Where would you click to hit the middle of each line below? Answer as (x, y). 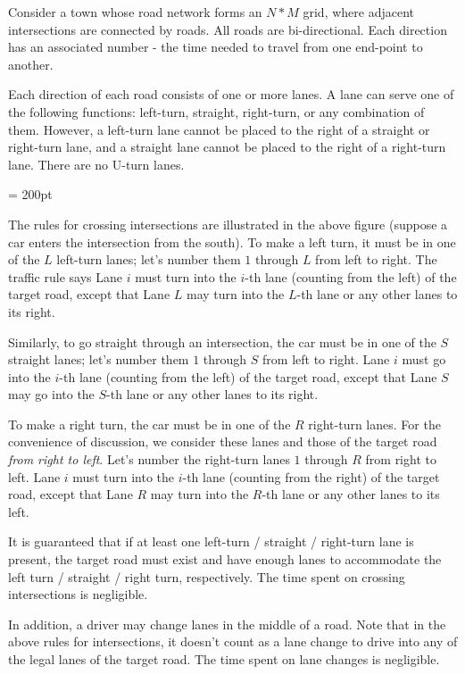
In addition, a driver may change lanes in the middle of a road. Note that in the (227, 624)
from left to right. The (376, 259)
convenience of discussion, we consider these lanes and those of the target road (223, 441)
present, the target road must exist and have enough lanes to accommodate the (225, 559)
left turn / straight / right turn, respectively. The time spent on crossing (207, 576)
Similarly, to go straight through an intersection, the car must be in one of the (222, 341)
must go (424, 359)
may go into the (51, 394)
